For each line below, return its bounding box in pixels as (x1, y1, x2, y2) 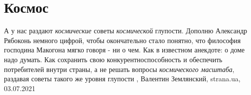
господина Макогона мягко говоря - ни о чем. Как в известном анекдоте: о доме (4, 45, 245, 55)
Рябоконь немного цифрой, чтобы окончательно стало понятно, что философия (4, 35, 241, 45)
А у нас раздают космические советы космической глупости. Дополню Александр (4, 25, 248, 36)
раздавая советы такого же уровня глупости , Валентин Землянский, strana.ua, (4, 73, 241, 84)
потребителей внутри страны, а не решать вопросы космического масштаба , (4, 64, 235, 74)
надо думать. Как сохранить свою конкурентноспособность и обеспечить (4, 54, 222, 64)
